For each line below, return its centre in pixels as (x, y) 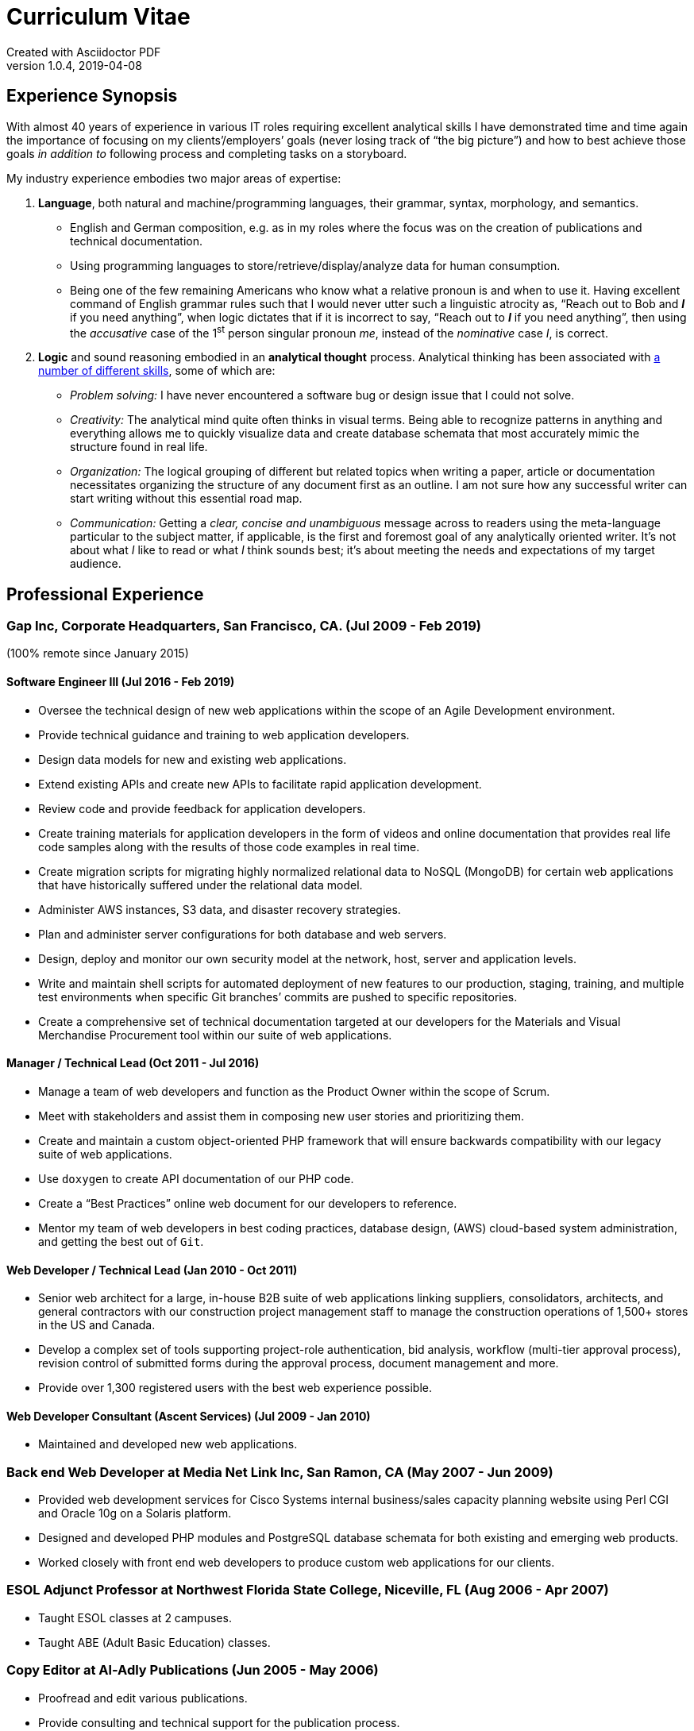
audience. (96, 564)
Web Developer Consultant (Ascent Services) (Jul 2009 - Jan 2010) (189, 1416)
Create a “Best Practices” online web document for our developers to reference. (248, 1203)
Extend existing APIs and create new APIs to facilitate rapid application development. (260, 784)
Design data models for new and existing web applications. (193, 759)
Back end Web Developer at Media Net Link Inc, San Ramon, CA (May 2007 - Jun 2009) (280, 1472)
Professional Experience (105, 594)
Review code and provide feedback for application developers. (202, 808)
